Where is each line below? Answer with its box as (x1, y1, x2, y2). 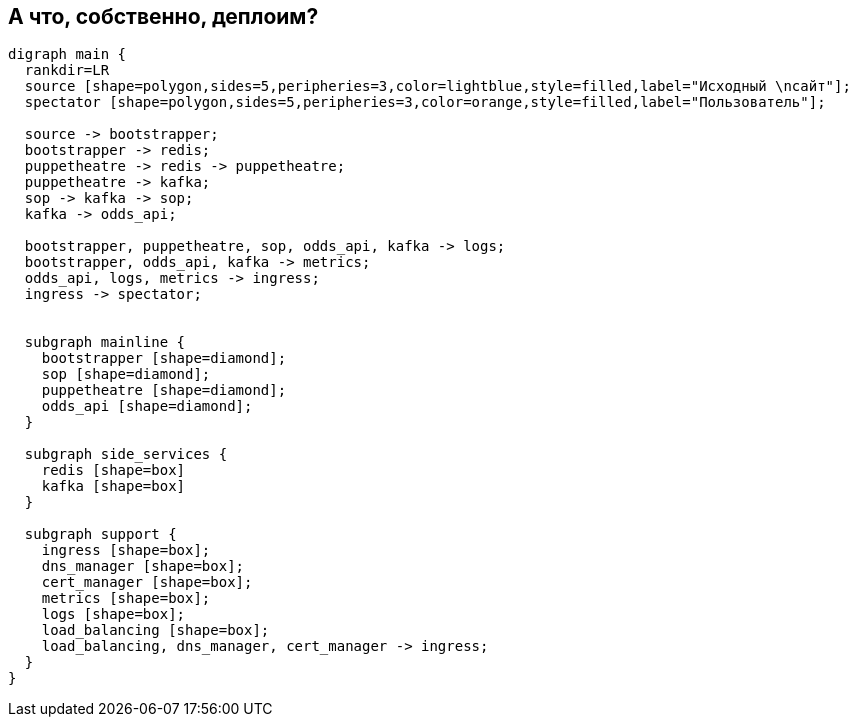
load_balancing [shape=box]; (41, 622, 270, 639)
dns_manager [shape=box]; (41, 558, 245, 575)
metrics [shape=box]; (41, 590, 211, 607)
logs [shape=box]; (41, 606, 186, 623)
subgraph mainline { (24, 334, 186, 351)
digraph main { (8, 46, 127, 63)
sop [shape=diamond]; (41, 366, 211, 383)
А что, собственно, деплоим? (8, 4, 319, 29)
